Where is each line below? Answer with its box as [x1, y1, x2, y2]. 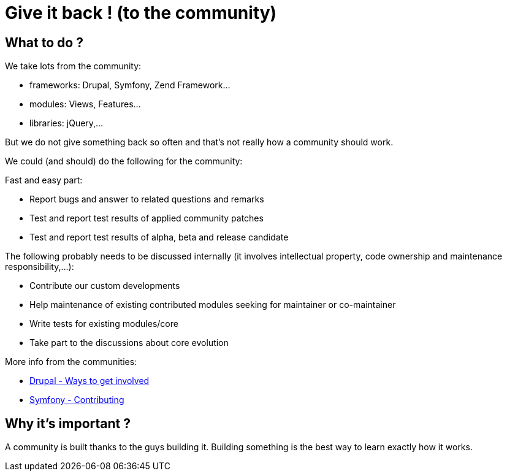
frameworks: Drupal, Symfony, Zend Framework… [29, 80, 231, 91]
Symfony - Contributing [29, 394, 124, 405]
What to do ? [5, 34, 83, 50]
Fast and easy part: [5, 175, 83, 186]
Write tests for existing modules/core [29, 318, 178, 329]
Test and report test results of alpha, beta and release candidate [29, 232, 289, 243]
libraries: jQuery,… [29, 118, 104, 129]
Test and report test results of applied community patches [29, 213, 264, 224]
